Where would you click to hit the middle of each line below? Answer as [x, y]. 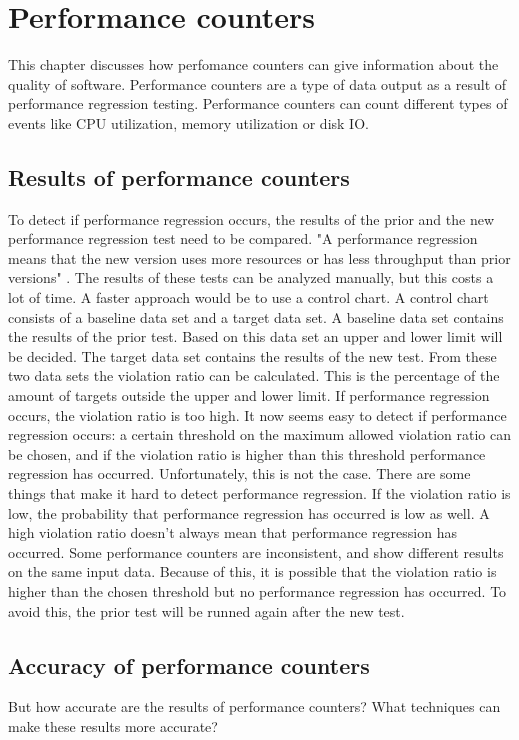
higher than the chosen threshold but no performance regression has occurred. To [257, 590]
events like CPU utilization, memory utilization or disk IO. [188, 122]
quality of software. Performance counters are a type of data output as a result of [257, 83]
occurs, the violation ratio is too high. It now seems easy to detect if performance [257, 414]
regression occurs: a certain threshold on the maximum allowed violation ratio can [259, 434]
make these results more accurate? [113, 725]
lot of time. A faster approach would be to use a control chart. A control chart [248, 297]
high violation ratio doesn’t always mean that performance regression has [232, 532]
